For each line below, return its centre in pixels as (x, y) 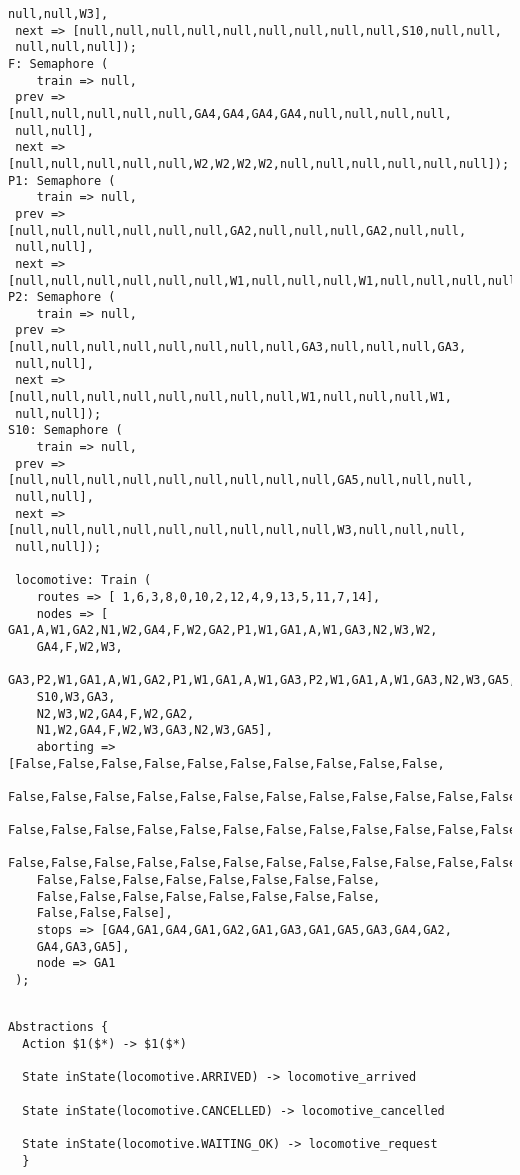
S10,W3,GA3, (76, 696)
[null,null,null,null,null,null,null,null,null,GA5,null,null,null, (241, 480)
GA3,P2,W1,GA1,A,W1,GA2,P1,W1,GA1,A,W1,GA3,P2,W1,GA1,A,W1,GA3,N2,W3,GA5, (262, 680)
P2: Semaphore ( (62, 297)
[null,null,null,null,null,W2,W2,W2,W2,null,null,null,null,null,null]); (259, 163)
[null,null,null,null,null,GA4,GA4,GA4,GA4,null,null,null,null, (230, 113)
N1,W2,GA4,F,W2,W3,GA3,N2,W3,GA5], (154, 730)
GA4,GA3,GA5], (83, 946)
